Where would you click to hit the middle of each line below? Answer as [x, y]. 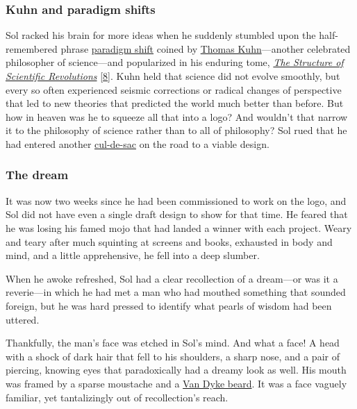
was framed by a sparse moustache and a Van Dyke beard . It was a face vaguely [176, 383]
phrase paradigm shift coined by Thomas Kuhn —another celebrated [206, 48]
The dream [37, 175]
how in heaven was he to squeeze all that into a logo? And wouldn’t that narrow [177, 116]
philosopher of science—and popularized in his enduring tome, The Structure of [175, 62]
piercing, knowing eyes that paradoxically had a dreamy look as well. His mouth [176, 370]
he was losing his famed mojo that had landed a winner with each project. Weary [179, 227]
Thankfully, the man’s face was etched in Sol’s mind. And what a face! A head [173, 343]
